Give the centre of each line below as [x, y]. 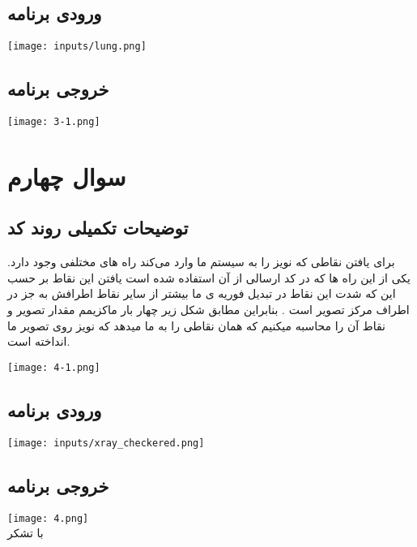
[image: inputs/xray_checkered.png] [106, 443]
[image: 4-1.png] [54, 367]
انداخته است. [39, 341]
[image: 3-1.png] [54, 122]
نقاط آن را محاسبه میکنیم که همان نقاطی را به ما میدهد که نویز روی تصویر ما [197, 325]
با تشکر [26, 533]
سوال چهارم [67, 176]
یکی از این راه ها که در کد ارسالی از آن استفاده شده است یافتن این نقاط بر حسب [209, 277]
